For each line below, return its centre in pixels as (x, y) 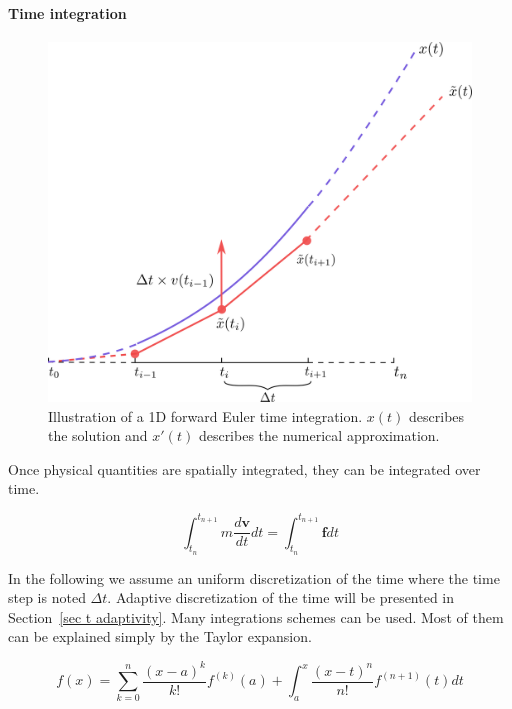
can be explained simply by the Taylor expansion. (160, 636)
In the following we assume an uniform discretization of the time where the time (254, 577)
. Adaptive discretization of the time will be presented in (281, 597)
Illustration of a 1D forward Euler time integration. (205, 415)
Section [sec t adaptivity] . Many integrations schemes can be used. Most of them (256, 616)
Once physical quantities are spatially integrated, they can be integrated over (244, 468)
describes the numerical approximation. (319, 435)
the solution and (98, 435)
